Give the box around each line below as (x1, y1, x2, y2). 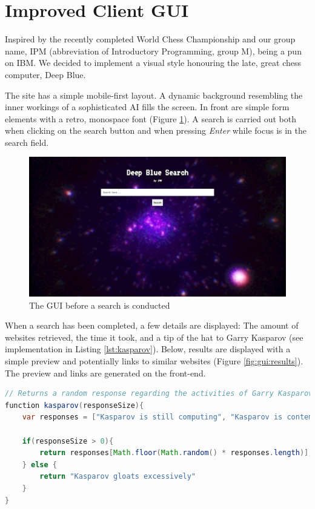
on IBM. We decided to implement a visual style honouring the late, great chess (5, 56, 301, 69)
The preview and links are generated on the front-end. (5, 366, 206, 379)
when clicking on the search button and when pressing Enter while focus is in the (5, 124, 307, 137)
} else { (22, 460, 57, 469)
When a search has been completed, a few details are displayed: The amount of (5, 319, 299, 332)
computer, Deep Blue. (5, 68, 86, 80)
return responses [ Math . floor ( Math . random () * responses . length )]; (39, 448, 313, 458)
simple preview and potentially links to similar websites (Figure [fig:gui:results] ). (5, 355, 303, 367)
